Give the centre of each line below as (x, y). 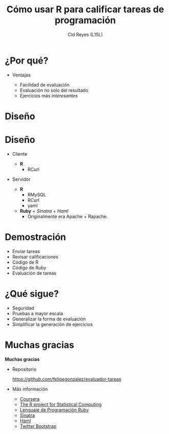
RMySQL (37, 194)
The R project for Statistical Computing (61, 404)
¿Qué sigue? (32, 294)
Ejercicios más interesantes (49, 95)
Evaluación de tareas (34, 273)
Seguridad (23, 308)
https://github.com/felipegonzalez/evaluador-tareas (67, 379)
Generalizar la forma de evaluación (49, 319)
